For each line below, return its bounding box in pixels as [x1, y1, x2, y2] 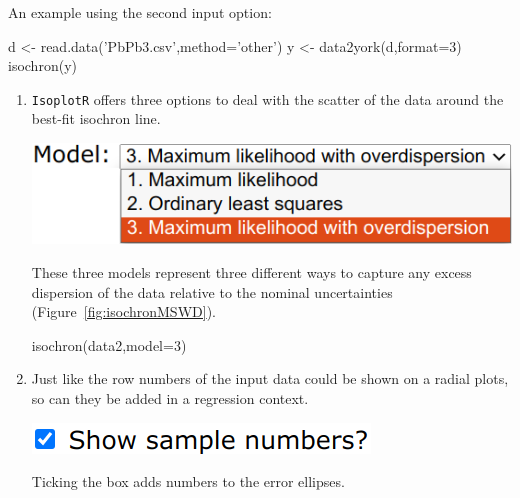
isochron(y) [8, 55, 77, 76]
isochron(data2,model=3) [31, 334, 187, 355]
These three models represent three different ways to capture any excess [31, 262, 472, 282]
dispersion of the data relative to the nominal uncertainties [31, 281, 393, 302]
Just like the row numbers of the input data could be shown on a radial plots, [31, 368, 509, 389]
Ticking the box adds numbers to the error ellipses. [31, 471, 345, 492]
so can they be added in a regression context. [31, 387, 309, 408]
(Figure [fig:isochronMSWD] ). [31, 301, 216, 322]
